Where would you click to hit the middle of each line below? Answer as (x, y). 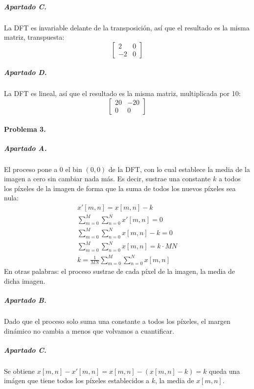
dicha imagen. (25, 280)
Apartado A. (25, 148)
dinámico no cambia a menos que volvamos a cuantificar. (89, 330)
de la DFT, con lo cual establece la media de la (179, 169)
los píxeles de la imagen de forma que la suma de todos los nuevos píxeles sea (120, 188)
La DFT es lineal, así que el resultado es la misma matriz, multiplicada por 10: (122, 93)
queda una (224, 371)
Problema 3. (25, 129)
